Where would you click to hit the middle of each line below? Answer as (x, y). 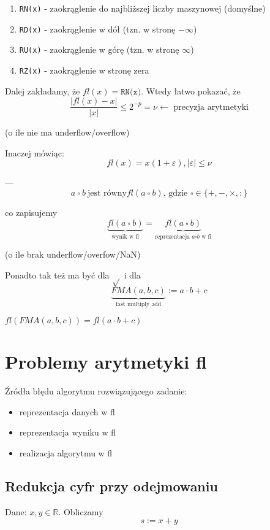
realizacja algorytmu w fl (66, 452)
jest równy (107, 194)
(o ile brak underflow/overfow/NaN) (73, 254)
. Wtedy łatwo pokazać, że (191, 90)
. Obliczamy (81, 511)
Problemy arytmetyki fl (106, 362)
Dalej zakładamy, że (43, 90)
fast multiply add (139, 305)
